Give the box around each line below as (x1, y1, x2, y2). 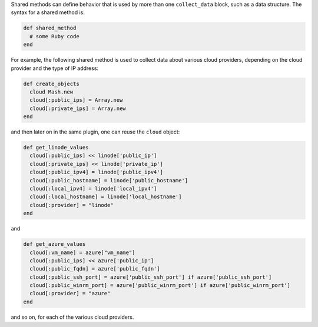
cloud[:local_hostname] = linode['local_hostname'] (29, 193, 182, 200)
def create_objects (23, 80, 79, 87)
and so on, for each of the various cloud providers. (11, 313, 134, 321)
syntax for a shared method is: (11, 9, 85, 16)
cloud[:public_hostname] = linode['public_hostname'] (29, 177, 188, 183)
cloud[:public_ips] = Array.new (29, 97, 123, 104)
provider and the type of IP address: (11, 65, 99, 72)
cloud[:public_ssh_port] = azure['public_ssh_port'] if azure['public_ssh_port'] (29, 273, 272, 281)
